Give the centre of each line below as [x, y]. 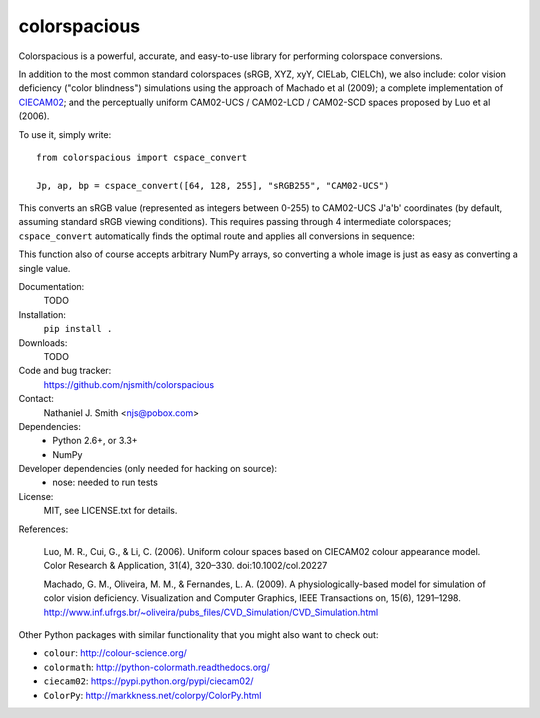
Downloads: [43, 342]
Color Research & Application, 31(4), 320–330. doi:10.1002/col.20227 [185, 566]
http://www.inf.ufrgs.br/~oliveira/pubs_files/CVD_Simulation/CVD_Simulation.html [211, 612]
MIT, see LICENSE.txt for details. [110, 511]
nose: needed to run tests [105, 482]
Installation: [42, 314]
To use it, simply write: [65, 134]
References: [43, 529]
